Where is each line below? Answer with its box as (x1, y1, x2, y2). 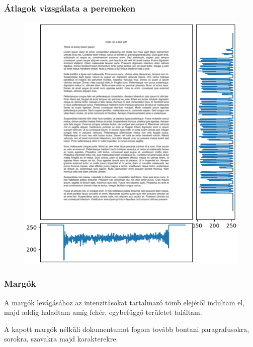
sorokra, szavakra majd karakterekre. (4, 333, 118, 344)
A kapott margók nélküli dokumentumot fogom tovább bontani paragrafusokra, (4, 323, 249, 334)
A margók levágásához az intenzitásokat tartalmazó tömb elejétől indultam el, (4, 297, 245, 307)
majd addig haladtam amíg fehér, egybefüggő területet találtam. (4, 307, 202, 317)
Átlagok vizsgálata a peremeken (4, 2, 136, 14)
